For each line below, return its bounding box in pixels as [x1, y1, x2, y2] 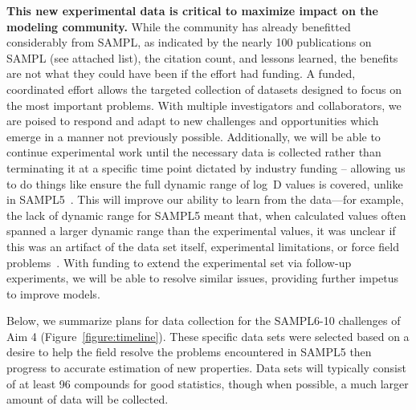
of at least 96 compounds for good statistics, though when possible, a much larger [6, 375, 409, 392]
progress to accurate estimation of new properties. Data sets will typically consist [6, 359, 406, 376]
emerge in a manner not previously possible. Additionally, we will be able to [6, 128, 381, 144]
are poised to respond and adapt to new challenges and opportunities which [6, 112, 379, 129]
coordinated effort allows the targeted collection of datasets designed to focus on [6, 80, 402, 97]
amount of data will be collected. [6, 391, 169, 408]
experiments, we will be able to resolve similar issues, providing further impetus [6, 270, 399, 286]
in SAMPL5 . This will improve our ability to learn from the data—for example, [6, 191, 404, 208]
